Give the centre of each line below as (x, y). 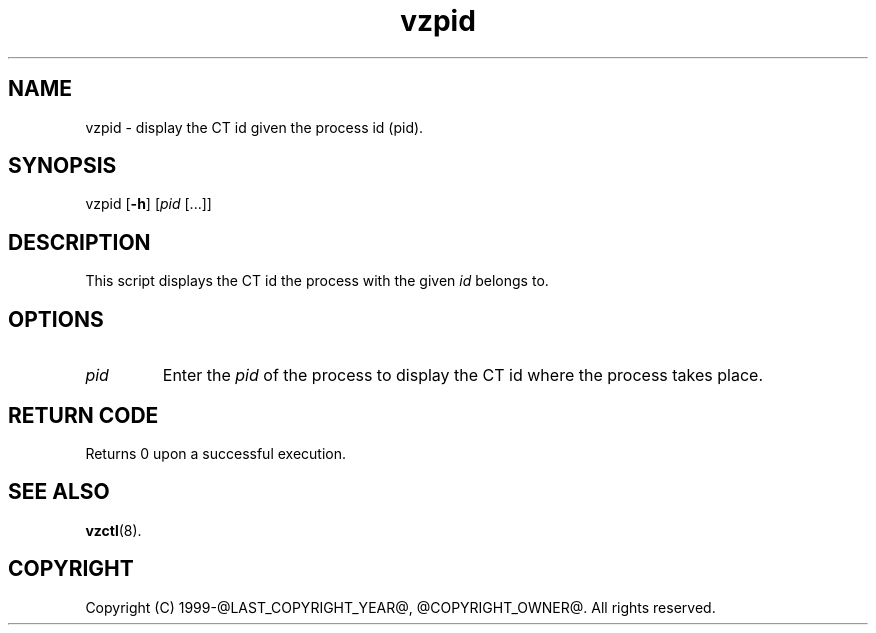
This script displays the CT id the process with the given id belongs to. (317, 281)
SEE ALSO (59, 492)
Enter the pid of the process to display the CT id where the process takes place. (462, 375)
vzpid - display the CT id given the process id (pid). (254, 127)
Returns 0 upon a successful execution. (216, 453)
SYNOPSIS (62, 166)
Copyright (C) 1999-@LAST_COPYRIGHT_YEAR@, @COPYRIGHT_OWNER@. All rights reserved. (400, 607)
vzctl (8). (113, 530)
